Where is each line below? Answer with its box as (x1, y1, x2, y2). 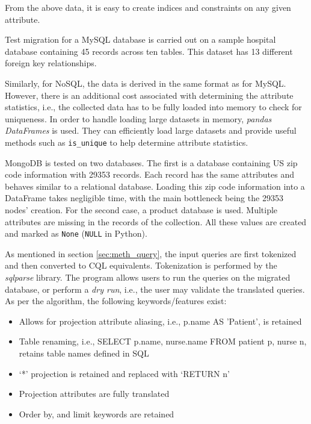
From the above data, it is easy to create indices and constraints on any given (5, 1, 291, 13)
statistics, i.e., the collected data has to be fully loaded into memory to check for (5, 101, 302, 113)
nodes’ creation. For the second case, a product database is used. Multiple (5, 203, 278, 216)
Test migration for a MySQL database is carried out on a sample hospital (5, 33, 276, 46)
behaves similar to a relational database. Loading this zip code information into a (5, 179, 305, 192)
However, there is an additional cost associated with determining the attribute (5, 89, 294, 101)
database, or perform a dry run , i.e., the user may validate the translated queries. (5, 282, 305, 295)
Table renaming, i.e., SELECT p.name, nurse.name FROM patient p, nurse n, (19, 335, 307, 348)
